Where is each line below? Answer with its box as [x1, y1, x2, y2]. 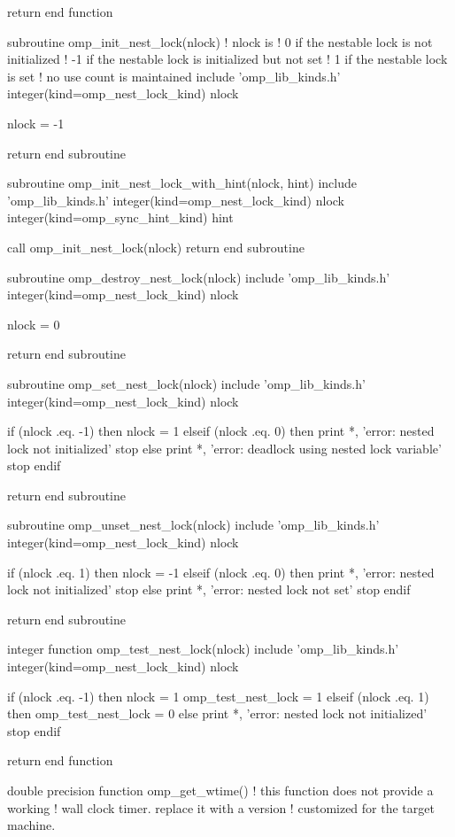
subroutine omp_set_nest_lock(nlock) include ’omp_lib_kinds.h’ [7, 374, 366, 392]
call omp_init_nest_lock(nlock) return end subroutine [7, 237, 305, 256]
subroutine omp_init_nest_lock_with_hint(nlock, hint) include [7, 174, 357, 192]
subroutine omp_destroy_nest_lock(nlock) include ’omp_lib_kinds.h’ [7, 267, 390, 286]
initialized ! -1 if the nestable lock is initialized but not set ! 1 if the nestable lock [7, 50, 448, 68]
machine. [7, 816, 56, 834]
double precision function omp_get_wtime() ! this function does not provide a [7, 781, 434, 799]
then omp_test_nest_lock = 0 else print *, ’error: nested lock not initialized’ [7, 704, 428, 723]
